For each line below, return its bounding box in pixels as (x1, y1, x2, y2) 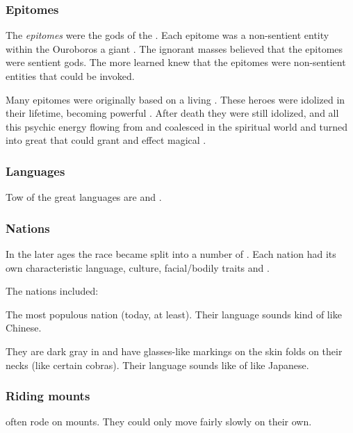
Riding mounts (6, 387, 90, 405)
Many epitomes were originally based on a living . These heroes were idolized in (6, 92, 345, 106)
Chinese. (6, 320, 42, 335)
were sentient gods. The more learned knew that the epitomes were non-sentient (6, 55, 346, 70)
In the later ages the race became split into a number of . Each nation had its (6, 247, 336, 261)
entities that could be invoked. (6, 69, 135, 83)
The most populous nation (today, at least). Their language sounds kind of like (6, 307, 342, 321)
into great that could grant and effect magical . (6, 133, 206, 147)
